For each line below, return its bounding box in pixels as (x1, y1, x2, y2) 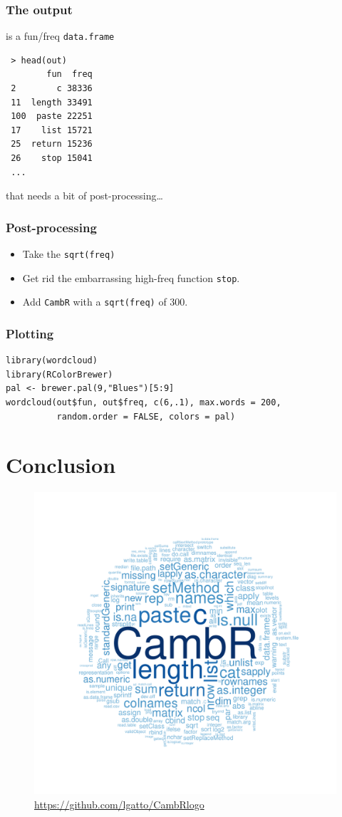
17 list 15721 (11, 125, 93, 135)
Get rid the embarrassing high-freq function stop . (22, 270, 240, 285)
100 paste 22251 (11, 111, 93, 122)
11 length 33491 (11, 97, 93, 108)
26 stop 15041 (11, 153, 93, 164)
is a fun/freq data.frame (6, 28, 115, 43)
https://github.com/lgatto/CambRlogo (34, 796, 204, 811)
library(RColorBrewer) (6, 369, 113, 380)
